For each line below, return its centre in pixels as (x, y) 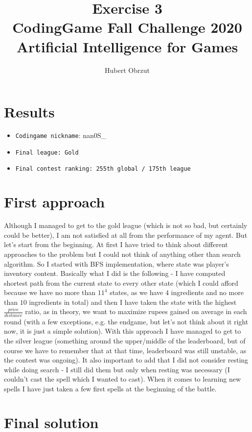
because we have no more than (50, 292)
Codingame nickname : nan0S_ (61, 135)
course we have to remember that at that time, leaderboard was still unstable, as (125, 350)
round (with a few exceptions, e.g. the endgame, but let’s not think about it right (126, 321)
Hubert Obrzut (127, 70)
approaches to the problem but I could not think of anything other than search (122, 254)
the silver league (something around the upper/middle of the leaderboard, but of (125, 340)
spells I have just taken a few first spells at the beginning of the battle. (110, 388)
